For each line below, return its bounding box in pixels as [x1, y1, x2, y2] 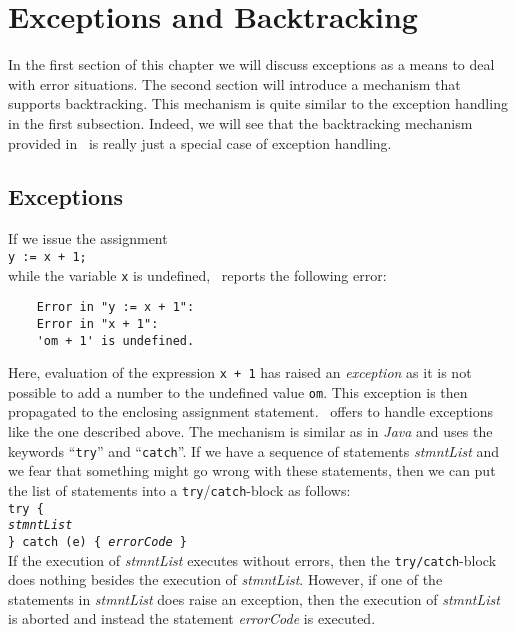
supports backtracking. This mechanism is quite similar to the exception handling [8, 93, 508, 114]
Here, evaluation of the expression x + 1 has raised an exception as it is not [8, 362, 472, 383]
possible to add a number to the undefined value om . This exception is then [8, 381, 468, 402]
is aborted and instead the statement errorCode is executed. [8, 608, 376, 629]
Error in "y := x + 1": [36, 300, 195, 315]
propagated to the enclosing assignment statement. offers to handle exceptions [8, 401, 494, 422]
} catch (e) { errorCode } [8, 534, 187, 549]
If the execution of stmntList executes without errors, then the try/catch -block [8, 549, 497, 570]
